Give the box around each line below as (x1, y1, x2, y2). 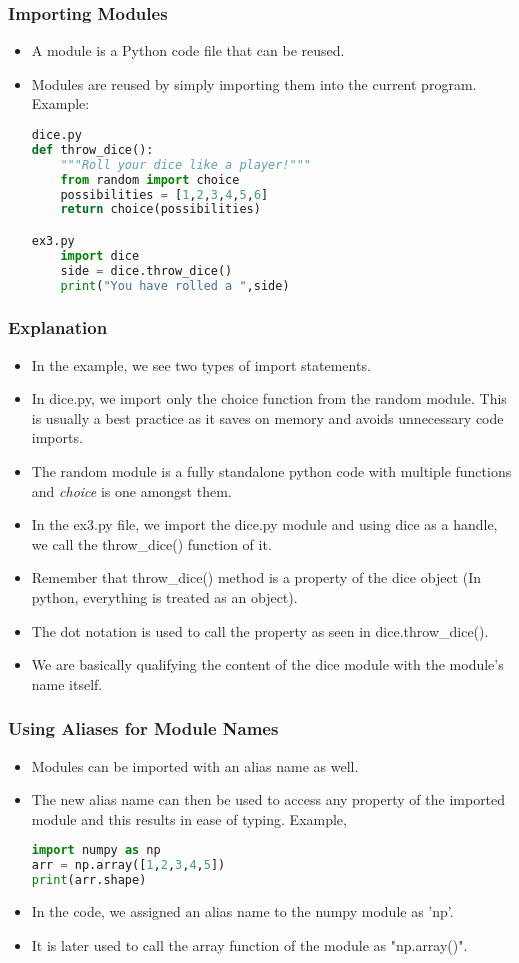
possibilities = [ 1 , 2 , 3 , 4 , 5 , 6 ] (60, 187, 269, 202)
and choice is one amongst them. (31, 480, 232, 501)
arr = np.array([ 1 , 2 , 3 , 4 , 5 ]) (31, 858, 226, 873)
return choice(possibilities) (60, 202, 261, 217)
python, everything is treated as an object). (31, 586, 298, 607)
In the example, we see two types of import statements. (31, 354, 371, 375)
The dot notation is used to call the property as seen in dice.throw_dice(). (31, 620, 489, 641)
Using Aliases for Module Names (8, 716, 279, 741)
